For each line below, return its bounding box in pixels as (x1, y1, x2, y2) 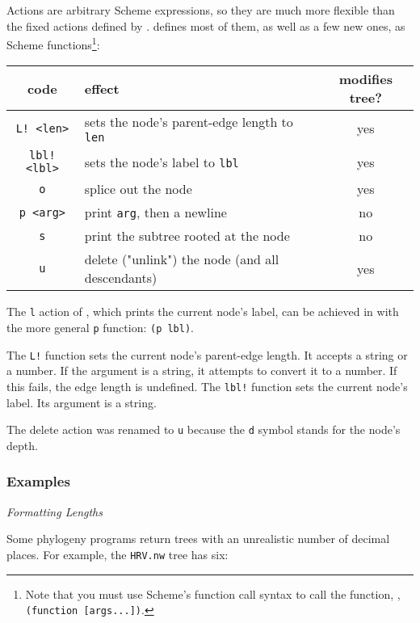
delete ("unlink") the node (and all (84, 250, 279, 269)
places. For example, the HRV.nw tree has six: (6, 545, 229, 562)
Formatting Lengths (6, 503, 103, 520)
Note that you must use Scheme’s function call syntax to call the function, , (25, 585, 401, 602)
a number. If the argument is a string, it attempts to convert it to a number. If (6, 362, 397, 379)
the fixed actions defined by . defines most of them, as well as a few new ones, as (6, 17, 405, 34)
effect (84, 78, 120, 98)
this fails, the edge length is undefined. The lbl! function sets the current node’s (6, 378, 408, 394)
